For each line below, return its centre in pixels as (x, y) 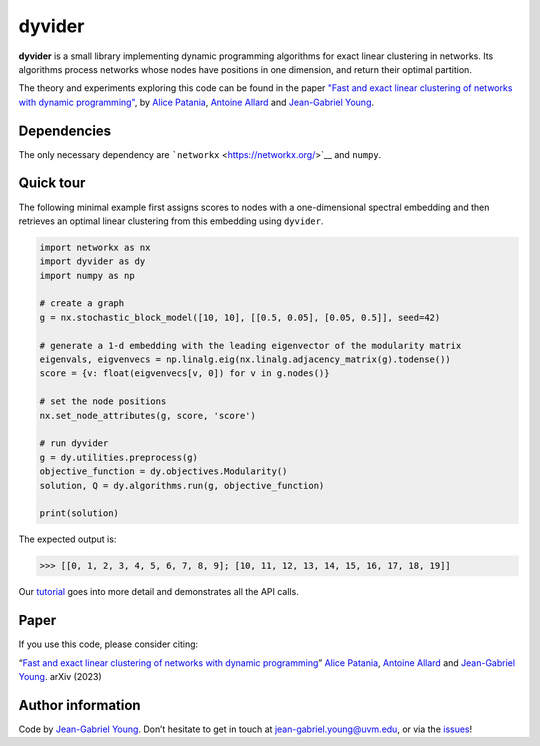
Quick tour (52, 183)
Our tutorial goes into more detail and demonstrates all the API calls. (158, 592)
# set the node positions (103, 401)
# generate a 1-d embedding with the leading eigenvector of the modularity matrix (250, 345)
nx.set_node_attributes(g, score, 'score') (148, 415)
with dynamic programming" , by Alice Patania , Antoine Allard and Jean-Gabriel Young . (196, 102)
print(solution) (79, 513)
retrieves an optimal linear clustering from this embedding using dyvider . (171, 221)
